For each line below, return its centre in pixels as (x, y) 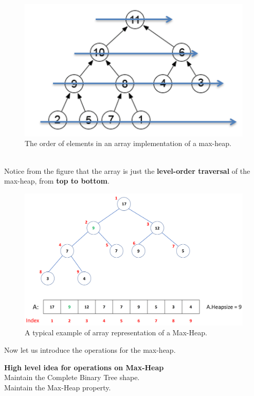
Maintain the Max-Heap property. (58, 387)
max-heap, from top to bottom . (57, 181)
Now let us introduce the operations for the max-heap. (90, 350)
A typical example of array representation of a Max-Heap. (116, 332)
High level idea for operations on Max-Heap (84, 367)
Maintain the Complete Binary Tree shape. (72, 377)
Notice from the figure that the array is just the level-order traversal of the (127, 170)
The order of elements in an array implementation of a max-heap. (128, 143)
